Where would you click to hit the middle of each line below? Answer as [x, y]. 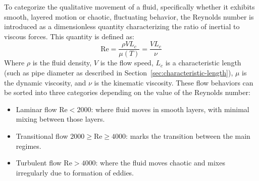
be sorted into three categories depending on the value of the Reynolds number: [127, 92]
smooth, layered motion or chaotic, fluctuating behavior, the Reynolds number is [129, 16]
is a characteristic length [203, 63]
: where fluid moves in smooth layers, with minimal [170, 109]
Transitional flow [42, 136]
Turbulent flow [39, 163]
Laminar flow [36, 109]
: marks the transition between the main [188, 136]
